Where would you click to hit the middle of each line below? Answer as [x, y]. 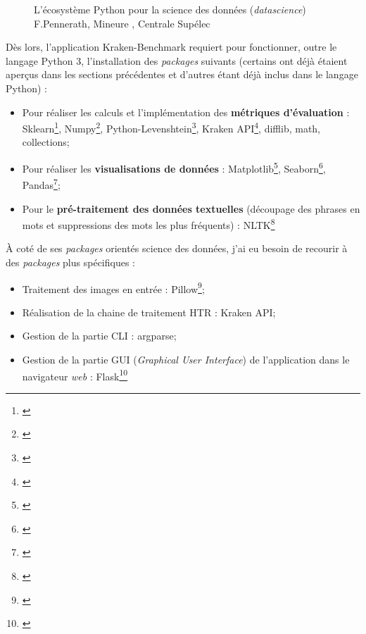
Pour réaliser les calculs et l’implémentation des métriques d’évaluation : [186, 112]
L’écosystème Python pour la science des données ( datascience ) [170, 9]
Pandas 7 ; [41, 184]
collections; [46, 142]
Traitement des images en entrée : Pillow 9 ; [113, 287]
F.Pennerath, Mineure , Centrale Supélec [122, 23]
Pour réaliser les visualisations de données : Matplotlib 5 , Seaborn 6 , [174, 167]
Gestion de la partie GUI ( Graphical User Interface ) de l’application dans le [186, 359]
